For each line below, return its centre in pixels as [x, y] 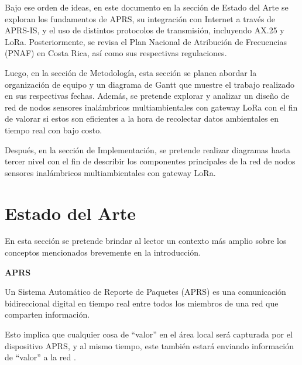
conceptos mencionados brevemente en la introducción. [103, 252]
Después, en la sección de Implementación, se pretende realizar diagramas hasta [148, 149]
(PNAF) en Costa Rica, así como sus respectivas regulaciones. [116, 53]
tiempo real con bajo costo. [54, 130]
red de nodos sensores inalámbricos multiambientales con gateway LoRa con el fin [151, 107]
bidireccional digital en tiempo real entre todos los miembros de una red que [142, 303]
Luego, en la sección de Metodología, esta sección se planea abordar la [131, 72]
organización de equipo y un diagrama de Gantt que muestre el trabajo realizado [150, 84]
